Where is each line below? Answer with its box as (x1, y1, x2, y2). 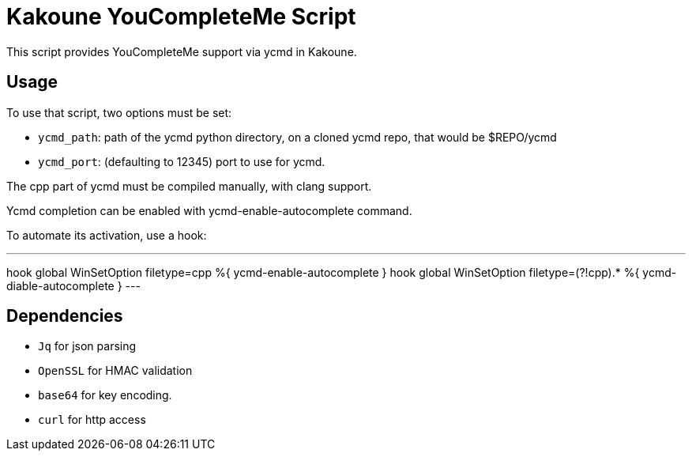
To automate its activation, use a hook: (6, 228, 207, 242)
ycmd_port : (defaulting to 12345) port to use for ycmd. (38, 154, 325, 168)
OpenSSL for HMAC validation (38, 364, 193, 378)
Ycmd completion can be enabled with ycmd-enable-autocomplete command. (6, 203, 412, 217)
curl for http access (38, 413, 146, 427)
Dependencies (6, 306, 123, 327)
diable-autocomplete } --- (6, 278, 141, 293)
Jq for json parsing (38, 339, 137, 353)
